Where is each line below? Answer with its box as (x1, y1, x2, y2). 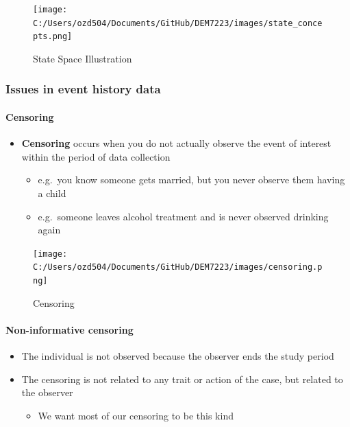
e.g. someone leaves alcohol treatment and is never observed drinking (38, 209, 329, 223)
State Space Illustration (33, 51, 132, 65)
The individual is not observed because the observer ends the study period (21, 349, 334, 363)
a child (38, 185, 66, 200)
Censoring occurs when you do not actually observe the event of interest (21, 136, 332, 150)
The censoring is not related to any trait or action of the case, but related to (21, 371, 343, 386)
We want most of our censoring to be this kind (38, 408, 234, 422)
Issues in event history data (5, 80, 161, 97)
